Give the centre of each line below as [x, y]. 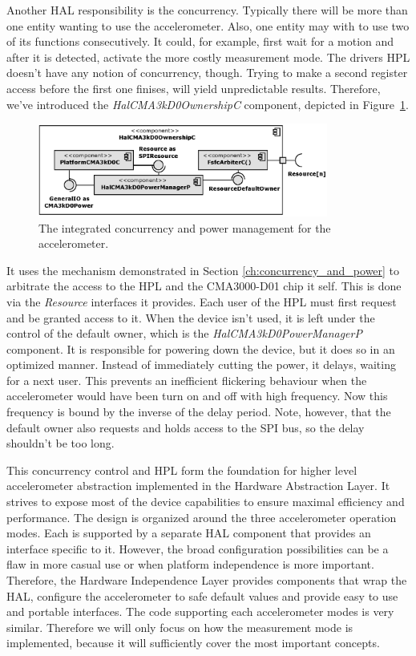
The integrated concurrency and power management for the [185, 227]
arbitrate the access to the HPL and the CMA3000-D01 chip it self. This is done [204, 286]
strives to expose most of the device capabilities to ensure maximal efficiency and [206, 502]
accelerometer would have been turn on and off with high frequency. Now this [197, 396]
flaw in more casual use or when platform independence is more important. [190, 564]
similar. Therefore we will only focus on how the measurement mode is [180, 627]
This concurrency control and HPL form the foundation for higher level [182, 470]
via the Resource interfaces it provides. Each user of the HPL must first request [202, 301]
